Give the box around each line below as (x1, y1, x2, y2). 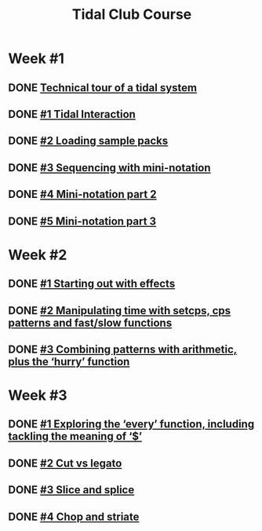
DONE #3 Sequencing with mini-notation (8, 161, 211, 174)
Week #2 (8, 246, 67, 264)
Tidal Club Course (71, 5, 192, 24)
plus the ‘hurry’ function (8, 355, 130, 368)
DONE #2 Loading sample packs (8, 134, 169, 148)
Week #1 (8, 49, 65, 68)
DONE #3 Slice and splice (8, 483, 135, 496)
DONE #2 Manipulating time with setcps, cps (8, 304, 231, 317)
